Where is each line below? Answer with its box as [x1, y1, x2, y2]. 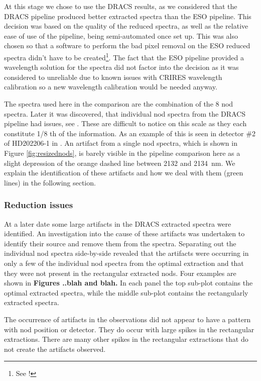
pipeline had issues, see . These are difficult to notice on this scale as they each [4, 118, 247, 129]
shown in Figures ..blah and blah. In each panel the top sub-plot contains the [4, 277, 253, 288]
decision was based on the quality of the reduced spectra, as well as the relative [4, 21, 248, 31]
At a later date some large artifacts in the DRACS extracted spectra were [4, 218, 231, 229]
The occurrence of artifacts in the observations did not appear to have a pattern [4, 314, 251, 324]
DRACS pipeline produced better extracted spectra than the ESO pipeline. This [4, 11, 251, 21]
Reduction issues [4, 199, 73, 211]
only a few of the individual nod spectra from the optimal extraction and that [4, 257, 244, 268]
